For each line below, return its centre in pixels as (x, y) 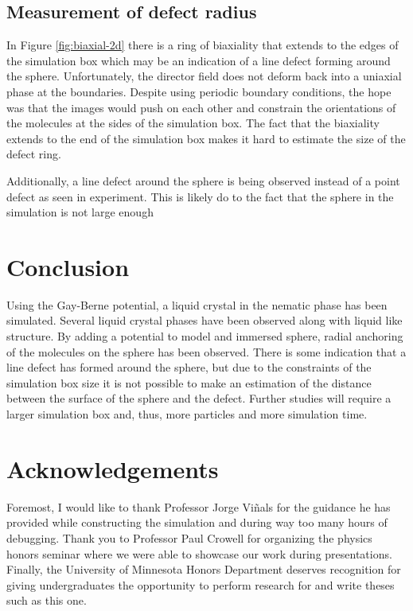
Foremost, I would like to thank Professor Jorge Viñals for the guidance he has (199, 506)
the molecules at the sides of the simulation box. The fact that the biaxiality (193, 123)
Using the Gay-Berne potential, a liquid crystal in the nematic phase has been (197, 304)
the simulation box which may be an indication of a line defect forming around (199, 60)
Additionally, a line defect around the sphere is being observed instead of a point (203, 180)
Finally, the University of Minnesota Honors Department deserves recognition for (204, 569)
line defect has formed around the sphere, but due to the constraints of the (189, 367)
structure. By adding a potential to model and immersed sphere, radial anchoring (205, 336)
